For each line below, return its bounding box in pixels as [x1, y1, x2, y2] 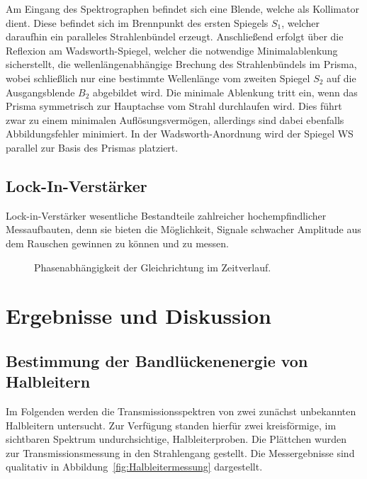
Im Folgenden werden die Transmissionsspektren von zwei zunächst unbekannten [6, 404, 356, 419]
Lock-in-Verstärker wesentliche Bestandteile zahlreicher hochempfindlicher [6, 208, 327, 222]
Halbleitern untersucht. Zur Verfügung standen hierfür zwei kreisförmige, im [6, 417, 337, 432]
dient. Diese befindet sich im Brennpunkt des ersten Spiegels [6, 15, 269, 30]
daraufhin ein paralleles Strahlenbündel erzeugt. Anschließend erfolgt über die [6, 29, 344, 44]
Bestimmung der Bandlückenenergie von [6, 349, 308, 371]
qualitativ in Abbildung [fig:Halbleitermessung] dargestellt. [6, 459, 263, 474]
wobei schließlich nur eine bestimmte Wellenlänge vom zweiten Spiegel [6, 70, 310, 85]
